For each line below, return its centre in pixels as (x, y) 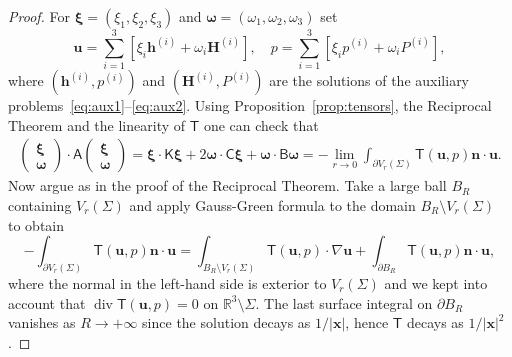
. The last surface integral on (344, 302)
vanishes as (42, 322)
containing (40, 204)
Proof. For (39, 16)
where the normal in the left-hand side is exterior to (167, 282)
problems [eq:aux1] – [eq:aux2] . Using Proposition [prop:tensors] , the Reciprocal (250, 105)
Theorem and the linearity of (97, 124)
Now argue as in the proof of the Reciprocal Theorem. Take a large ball (227, 185)
